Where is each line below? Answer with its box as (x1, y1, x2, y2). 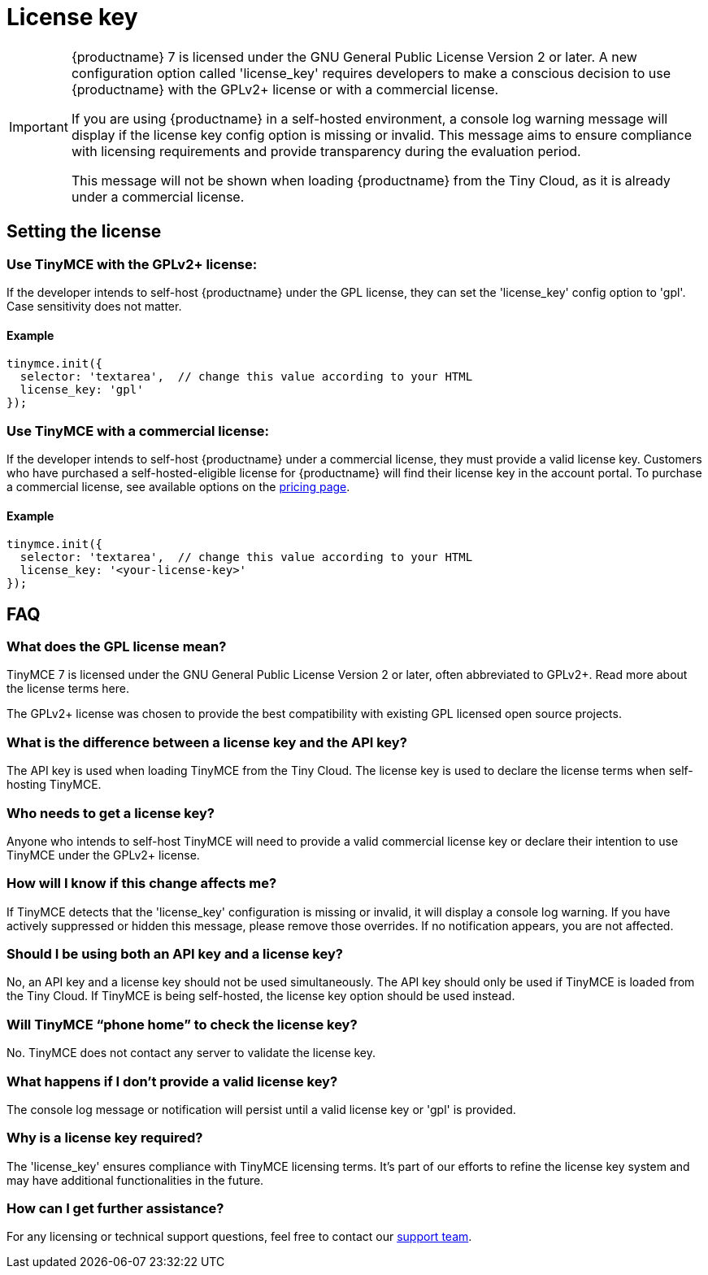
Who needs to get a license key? (7, 804, 215, 821)
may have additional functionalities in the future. (7, 1173, 264, 1187)
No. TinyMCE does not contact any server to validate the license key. (7, 1046, 376, 1060)
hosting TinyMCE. (7, 777, 102, 792)
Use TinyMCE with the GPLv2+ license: (7, 255, 258, 272)
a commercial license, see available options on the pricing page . (7, 479, 350, 494)
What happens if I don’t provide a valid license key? (7, 1073, 338, 1090)
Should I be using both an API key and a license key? (7, 946, 343, 962)
